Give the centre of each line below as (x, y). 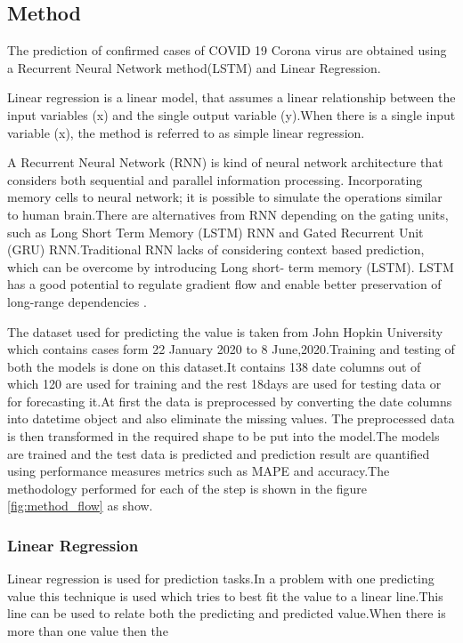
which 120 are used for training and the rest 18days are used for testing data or (224, 384)
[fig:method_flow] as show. (80, 506)
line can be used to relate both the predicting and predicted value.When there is (227, 613)
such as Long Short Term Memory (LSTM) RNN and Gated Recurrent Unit (215, 232)
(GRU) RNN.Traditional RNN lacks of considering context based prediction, (216, 249)
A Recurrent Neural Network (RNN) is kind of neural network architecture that (225, 162)
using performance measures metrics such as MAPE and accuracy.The (199, 471)
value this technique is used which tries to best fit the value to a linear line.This (225, 595)
